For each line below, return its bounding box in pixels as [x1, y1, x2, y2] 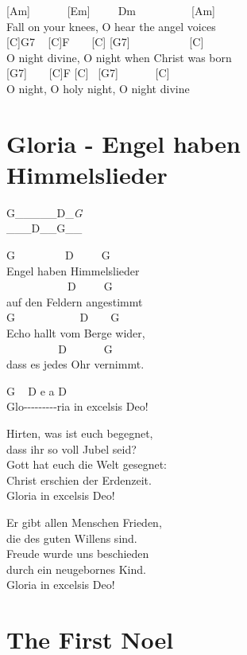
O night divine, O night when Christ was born [6, 49, 232, 65]
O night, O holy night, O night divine [6, 80, 190, 96]
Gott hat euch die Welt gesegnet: [6, 456, 167, 473]
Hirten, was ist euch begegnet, [6, 425, 153, 441]
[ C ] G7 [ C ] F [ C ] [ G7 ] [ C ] [6, 33, 204, 50]
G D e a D [6, 382, 67, 399]
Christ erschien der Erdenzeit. [6, 471, 152, 488]
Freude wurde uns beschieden [6, 545, 149, 562]
